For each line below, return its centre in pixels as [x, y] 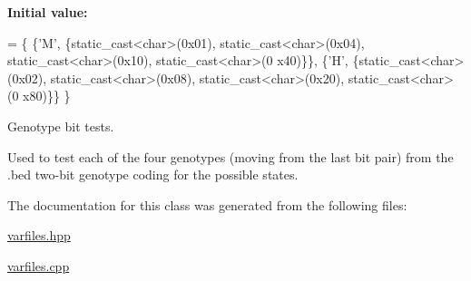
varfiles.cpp [39, 265]
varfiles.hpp [39, 235]
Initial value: [48, 12]
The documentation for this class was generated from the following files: [207, 204]
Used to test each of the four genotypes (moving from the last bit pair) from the [231, 156]
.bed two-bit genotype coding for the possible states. [153, 174]
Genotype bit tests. [61, 126]
